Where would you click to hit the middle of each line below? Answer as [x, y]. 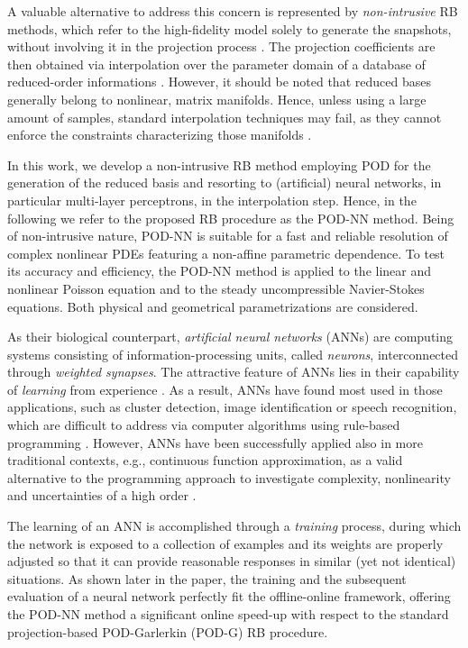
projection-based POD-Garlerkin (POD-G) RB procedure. [168, 631]
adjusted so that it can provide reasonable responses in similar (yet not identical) [232, 561]
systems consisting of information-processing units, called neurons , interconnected [233, 354]
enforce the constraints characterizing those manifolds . [160, 135]
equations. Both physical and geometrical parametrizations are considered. [213, 306]
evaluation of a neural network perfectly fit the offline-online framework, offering [229, 596]
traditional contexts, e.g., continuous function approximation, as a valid [205, 460]
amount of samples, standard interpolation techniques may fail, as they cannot [225, 117]
